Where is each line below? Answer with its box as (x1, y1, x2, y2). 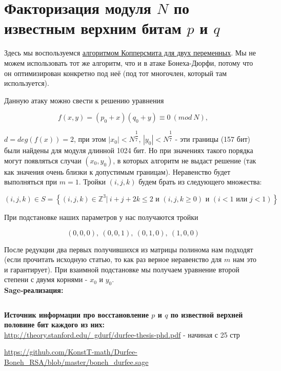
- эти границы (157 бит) (175, 134, 250, 144)
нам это (232, 254, 257, 265)
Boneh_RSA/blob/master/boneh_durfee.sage (4, 357, 149, 367)
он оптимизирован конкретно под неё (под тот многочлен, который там (4, 67, 227, 78)
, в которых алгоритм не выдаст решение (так (113, 155, 256, 165)
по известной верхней (170, 309, 243, 320)
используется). (4, 78, 49, 88)
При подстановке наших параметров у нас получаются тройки (4, 211, 198, 222)
